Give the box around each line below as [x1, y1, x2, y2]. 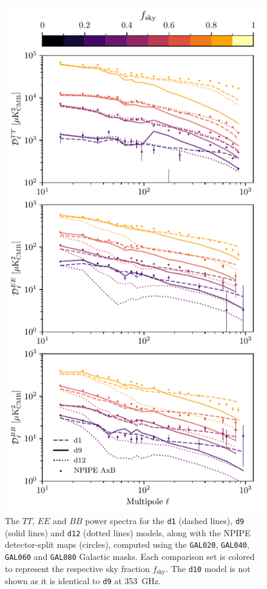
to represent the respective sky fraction [5, 562, 150, 574]
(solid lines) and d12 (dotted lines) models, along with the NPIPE [5, 526, 251, 539]
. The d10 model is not [166, 562, 251, 574]
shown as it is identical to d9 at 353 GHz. [5, 574, 161, 587]
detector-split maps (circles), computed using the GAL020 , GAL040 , [5, 538, 249, 551]
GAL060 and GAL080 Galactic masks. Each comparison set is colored [5, 550, 255, 563]
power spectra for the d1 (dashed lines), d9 [85, 514, 245, 527]
